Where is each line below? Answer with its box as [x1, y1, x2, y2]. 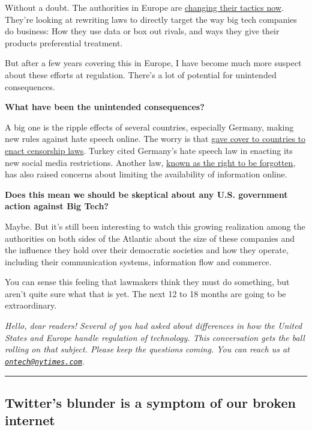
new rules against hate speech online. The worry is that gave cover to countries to [5, 132, 306, 145]
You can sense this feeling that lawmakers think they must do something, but [5, 275, 290, 288]
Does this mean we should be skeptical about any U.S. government [5, 188, 288, 200]
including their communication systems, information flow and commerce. [5, 255, 272, 268]
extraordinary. [5, 299, 57, 312]
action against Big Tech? [5, 200, 109, 212]
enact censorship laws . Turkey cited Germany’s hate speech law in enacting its [5, 144, 293, 156]
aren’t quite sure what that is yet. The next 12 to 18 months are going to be [5, 287, 286, 299]
